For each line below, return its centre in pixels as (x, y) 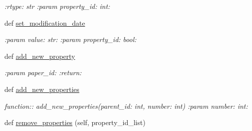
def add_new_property (40, 56)
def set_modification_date (45, 22)
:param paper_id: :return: (43, 72)
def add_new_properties (42, 89)
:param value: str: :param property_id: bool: (71, 39)
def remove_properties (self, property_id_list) (75, 122)
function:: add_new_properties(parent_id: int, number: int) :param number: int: (126, 106)
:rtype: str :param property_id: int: (57, 6)
